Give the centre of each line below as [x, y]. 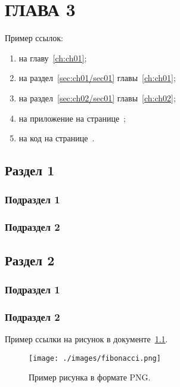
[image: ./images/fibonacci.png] [95, 358]
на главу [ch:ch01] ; [53, 58]
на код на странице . [57, 138]
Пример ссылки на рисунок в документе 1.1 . [86, 339]
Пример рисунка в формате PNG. [90, 377]
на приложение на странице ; [72, 118]
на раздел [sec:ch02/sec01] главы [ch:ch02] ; [97, 97]
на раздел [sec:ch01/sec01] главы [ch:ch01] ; [97, 78]
